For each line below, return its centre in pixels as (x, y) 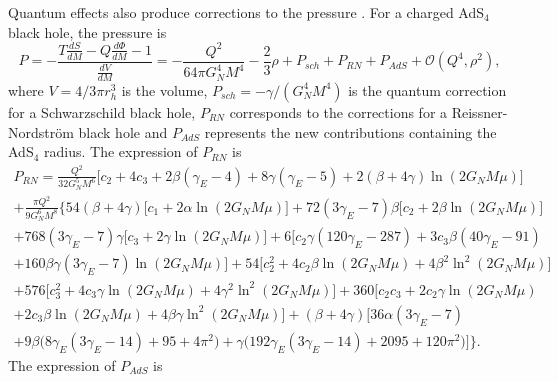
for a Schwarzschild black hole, (102, 111)
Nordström (41, 131)
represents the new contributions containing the (350, 131)
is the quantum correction (427, 89)
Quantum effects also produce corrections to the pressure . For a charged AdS (246, 12)
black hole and (123, 131)
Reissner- (479, 111)
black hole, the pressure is (87, 31)
